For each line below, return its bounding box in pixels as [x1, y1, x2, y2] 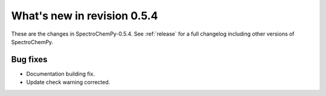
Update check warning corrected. [26, 78, 110, 86]
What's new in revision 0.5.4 [11, 9, 158, 22]
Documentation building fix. [26, 70, 95, 77]
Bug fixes [11, 54, 48, 65]
